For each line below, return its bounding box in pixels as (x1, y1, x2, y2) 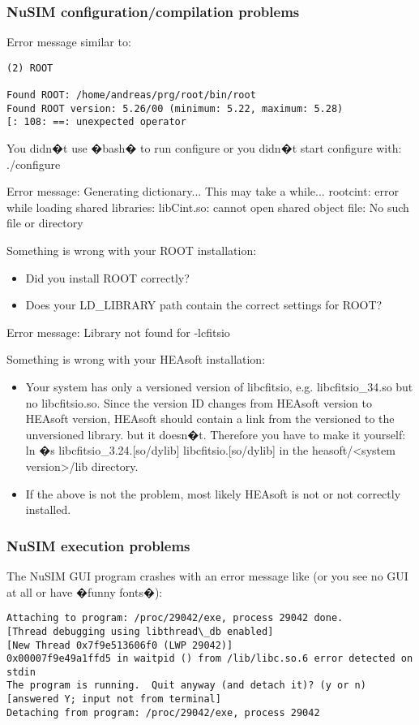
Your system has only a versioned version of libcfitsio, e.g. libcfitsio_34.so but (25, 378, 413, 395)
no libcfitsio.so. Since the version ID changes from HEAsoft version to (25, 394, 372, 411)
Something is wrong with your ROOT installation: (6, 242, 257, 259)
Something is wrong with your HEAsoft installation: (6, 351, 266, 368)
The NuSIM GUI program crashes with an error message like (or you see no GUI (6, 567, 408, 584)
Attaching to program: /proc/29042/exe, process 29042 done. (6, 612, 344, 624)
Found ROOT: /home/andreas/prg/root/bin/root (6, 89, 256, 101)
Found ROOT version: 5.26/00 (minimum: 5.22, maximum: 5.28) (6, 102, 344, 114)
